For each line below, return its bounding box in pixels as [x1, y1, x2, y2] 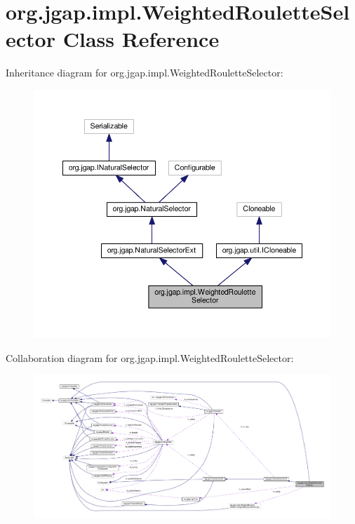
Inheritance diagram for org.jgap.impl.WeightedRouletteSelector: [6, 65, 283, 80]
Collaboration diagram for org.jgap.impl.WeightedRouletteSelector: [6, 350, 294, 365]
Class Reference [62, 25, 220, 53]
